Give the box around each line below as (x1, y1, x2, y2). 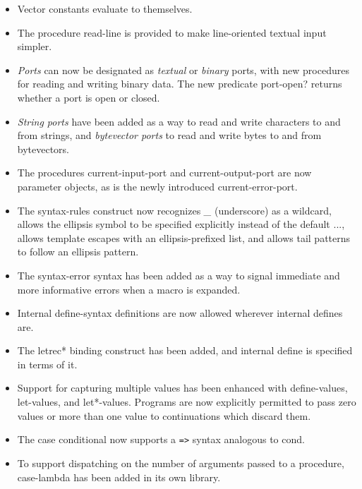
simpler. (17, 39, 52, 54)
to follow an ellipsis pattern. (17, 244, 139, 259)
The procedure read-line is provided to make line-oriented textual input (17, 25, 327, 40)
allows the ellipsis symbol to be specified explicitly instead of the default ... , (17, 217, 345, 231)
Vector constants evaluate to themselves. (17, 1, 193, 16)
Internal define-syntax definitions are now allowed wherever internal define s (17, 306, 343, 320)
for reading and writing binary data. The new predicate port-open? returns (17, 76, 342, 91)
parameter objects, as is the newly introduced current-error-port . (17, 179, 298, 193)
